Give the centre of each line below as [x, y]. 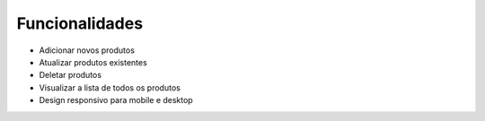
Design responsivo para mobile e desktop [116, 100]
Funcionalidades [80, 23]
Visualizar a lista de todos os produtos [110, 87]
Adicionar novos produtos [87, 50]
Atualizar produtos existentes [93, 62]
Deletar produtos [71, 75]
